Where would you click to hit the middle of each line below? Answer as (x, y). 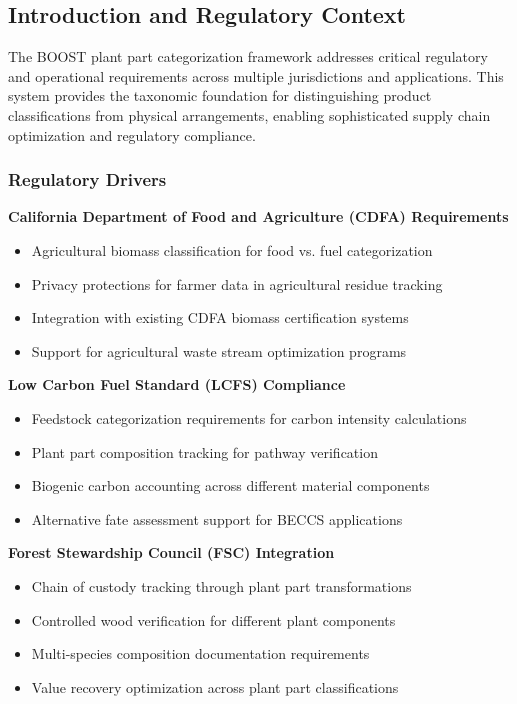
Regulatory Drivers (87, 179)
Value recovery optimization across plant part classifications (215, 686)
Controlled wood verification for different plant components (213, 619)
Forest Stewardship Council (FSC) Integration (171, 552)
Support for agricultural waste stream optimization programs (219, 350)
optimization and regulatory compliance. (132, 134)
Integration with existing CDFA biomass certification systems (220, 317)
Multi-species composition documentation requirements (200, 653)
